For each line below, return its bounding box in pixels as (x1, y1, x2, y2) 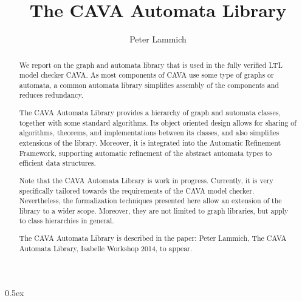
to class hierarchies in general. (19, 215, 114, 226)
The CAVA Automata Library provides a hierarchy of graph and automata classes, (19, 107, 281, 118)
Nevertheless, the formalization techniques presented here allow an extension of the (19, 195, 282, 206)
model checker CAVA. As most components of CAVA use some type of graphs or (19, 70, 274, 80)
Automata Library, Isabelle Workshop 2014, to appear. (19, 243, 193, 253)
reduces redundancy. (19, 90, 83, 100)
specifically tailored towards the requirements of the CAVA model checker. (19, 185, 255, 195)
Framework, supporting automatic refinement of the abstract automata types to (19, 147, 272, 158)
